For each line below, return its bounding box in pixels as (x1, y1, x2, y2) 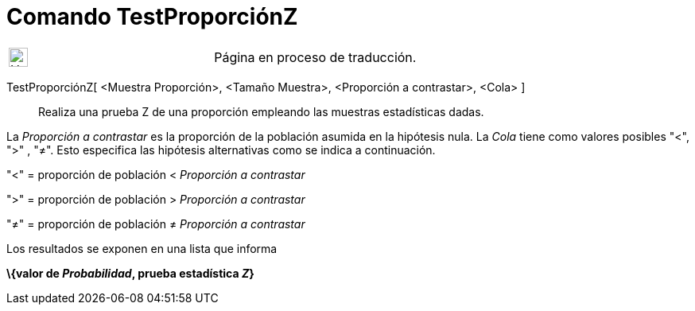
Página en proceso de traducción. (214, 49, 417, 65)
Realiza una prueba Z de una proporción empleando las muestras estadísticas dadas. (38, 104, 484, 119)
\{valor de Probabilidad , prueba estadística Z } (6, 266, 254, 280)
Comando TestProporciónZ (6, 3, 298, 30)
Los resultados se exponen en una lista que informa (6, 241, 278, 255)
